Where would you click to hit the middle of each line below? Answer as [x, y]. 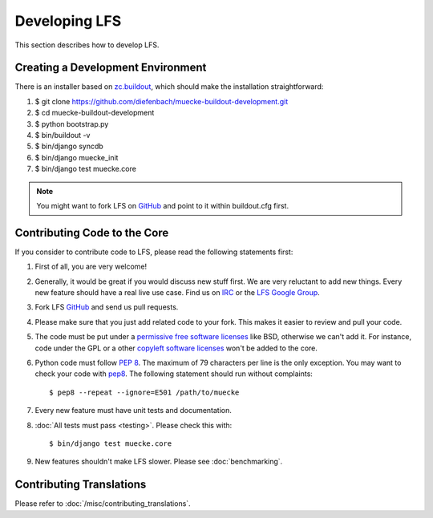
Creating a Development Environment [111, 68]
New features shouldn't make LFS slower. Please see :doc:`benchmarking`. [159, 462]
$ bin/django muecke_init [77, 157]
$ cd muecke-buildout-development [95, 113]
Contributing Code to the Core [92, 233]
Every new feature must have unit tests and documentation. [134, 411]
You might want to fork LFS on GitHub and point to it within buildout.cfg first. [162, 205]
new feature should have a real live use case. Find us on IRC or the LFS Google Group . [177, 293]
